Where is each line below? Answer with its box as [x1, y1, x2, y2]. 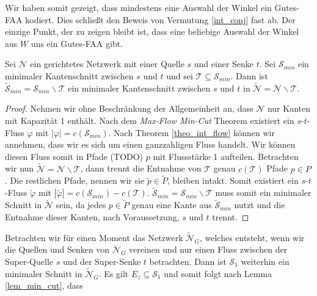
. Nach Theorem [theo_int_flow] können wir [108, 126, 275, 139]
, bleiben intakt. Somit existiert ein [167, 174, 299, 187]
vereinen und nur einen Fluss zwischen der [129, 243, 288, 256]
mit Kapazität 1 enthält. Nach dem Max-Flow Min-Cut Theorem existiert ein [5, 114, 294, 126]
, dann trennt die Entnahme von [80, 162, 202, 175]
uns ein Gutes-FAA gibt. [31, 37, 123, 49]
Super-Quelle [5, 255, 54, 267]
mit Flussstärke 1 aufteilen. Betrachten [153, 150, 299, 162]
